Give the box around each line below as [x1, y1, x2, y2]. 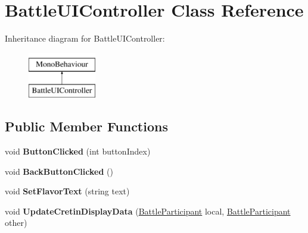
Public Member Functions [5, 117, 168, 136]
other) [5, 216, 27, 229]
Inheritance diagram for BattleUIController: [5, 32, 165, 45]
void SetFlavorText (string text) [5, 185, 130, 197]
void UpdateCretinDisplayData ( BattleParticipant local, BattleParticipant [5, 204, 291, 217]
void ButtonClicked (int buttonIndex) [5, 145, 151, 158]
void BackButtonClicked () [5, 165, 113, 177]
